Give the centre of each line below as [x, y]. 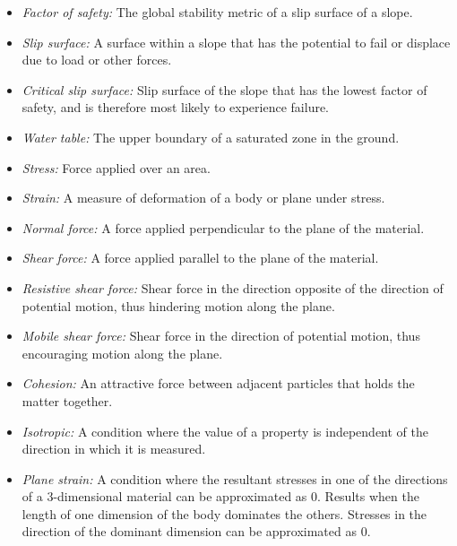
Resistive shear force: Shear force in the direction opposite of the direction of [233, 287]
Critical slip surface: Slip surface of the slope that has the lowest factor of [224, 89]
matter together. [67, 400]
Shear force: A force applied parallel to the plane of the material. [200, 258]
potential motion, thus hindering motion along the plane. [178, 305]
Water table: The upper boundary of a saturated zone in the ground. [211, 137]
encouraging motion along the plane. [122, 353]
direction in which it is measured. [114, 449]
